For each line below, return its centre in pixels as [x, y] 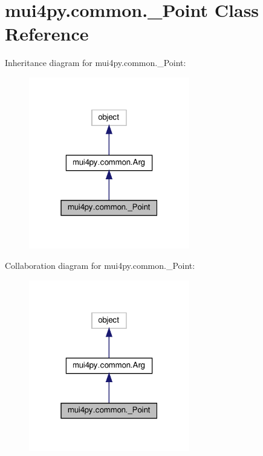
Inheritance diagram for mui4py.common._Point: [96, 63]
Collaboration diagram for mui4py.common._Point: [100, 266]
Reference [47, 34]
